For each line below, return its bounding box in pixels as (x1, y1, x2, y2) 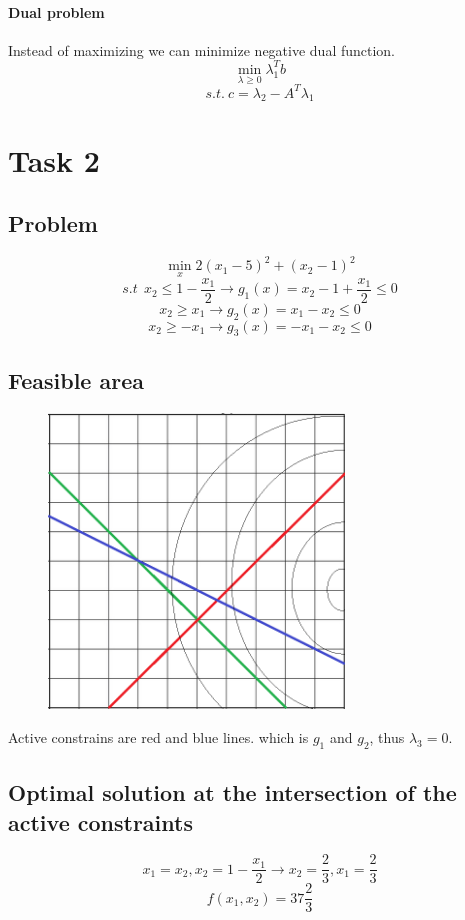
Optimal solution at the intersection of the (8, 777, 457, 808)
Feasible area (8, 364, 144, 395)
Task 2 (8, 139, 100, 180)
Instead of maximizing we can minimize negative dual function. (8, 39, 396, 60)
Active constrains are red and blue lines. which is (8, 726, 309, 747)
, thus (369, 726, 405, 747)
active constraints (8, 806, 193, 837)
